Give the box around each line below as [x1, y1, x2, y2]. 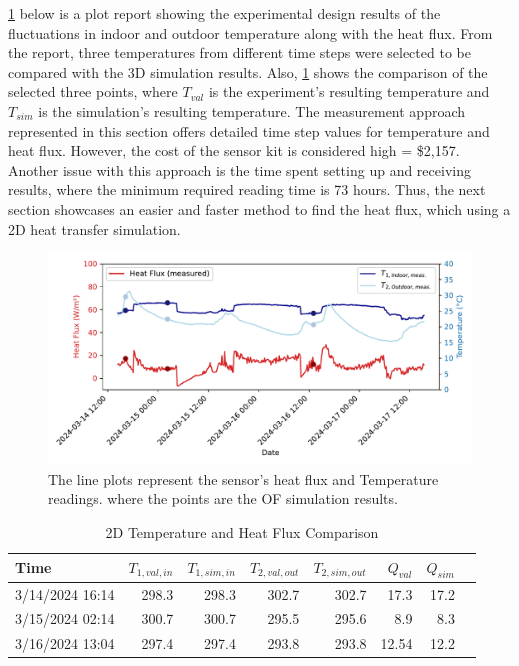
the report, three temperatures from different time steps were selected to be [8, 42, 471, 63]
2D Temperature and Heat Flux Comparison [105, 521, 379, 542]
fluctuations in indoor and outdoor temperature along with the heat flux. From [8, 22, 493, 43]
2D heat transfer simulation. [8, 218, 181, 239]
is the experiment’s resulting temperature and [208, 81, 490, 102]
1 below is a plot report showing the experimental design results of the [8, 3, 441, 23]
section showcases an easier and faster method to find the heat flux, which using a [8, 198, 511, 219]
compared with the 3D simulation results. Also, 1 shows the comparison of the [8, 61, 488, 82]
